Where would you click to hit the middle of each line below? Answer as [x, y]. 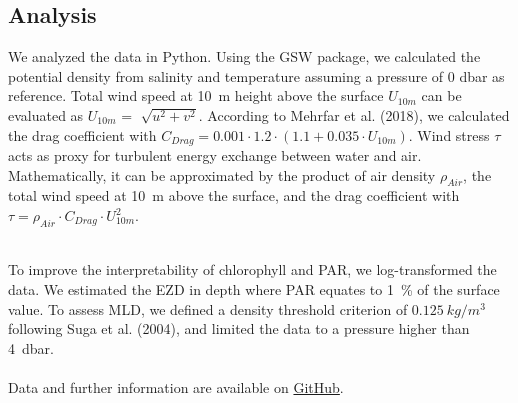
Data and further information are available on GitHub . [176, 386]
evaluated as [46, 114]
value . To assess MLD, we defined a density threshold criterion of [208, 308]
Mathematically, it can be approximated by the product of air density [222, 174]
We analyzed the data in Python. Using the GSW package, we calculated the [244, 56]
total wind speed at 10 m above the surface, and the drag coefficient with [234, 195]
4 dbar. [31, 347]
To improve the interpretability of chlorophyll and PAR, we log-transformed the [252, 269]
